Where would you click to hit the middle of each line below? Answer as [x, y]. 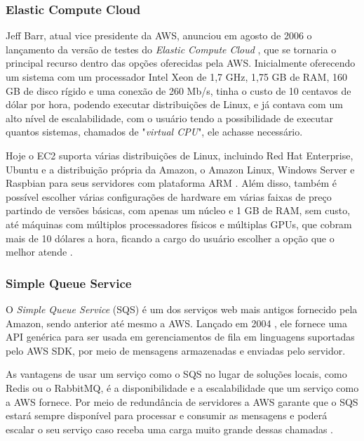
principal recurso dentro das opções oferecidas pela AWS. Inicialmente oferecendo [181, 63]
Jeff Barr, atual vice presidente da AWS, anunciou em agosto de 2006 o [159, 35]
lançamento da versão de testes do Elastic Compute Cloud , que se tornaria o [171, 49]
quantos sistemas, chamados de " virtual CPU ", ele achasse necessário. [154, 132]
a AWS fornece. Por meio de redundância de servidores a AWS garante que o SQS [182, 401]
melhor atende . [39, 252]
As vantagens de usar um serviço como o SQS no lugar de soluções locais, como [176, 374]
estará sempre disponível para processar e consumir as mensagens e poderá [167, 415]
